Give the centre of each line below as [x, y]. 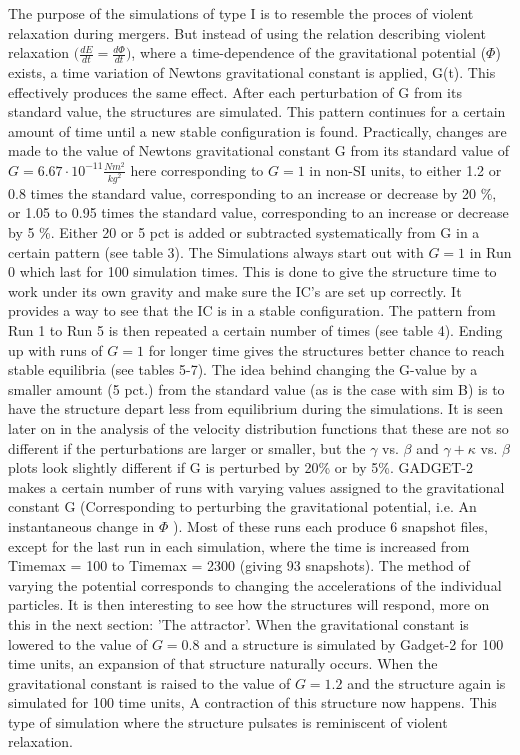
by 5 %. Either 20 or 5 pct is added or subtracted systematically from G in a [244, 232]
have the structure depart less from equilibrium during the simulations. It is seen [256, 408]
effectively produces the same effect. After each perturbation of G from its [235, 91]
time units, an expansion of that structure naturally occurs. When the [223, 663]
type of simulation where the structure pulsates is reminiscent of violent [228, 721]
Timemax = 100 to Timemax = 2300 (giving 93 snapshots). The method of [239, 565]
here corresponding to [197, 169]
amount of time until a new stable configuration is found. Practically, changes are [257, 130]
